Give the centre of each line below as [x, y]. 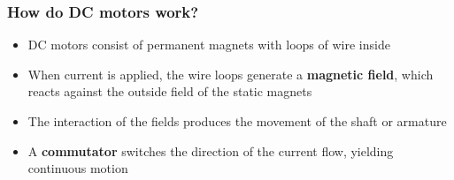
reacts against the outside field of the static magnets [170, 91]
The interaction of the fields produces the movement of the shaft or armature [237, 121]
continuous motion [78, 168]
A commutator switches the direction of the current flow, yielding [211, 150]
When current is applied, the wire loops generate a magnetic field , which [231, 74]
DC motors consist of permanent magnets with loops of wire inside [209, 45]
